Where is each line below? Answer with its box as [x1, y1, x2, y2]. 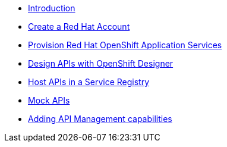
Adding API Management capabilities [28, 114, 172, 124]
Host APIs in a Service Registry [28, 77, 150, 87]
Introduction [28, 3, 75, 13]
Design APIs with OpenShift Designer [28, 58, 174, 68]
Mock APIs [28, 95, 70, 105]
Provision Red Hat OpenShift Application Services [28, 40, 222, 50]
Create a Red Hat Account [28, 21, 130, 32]
